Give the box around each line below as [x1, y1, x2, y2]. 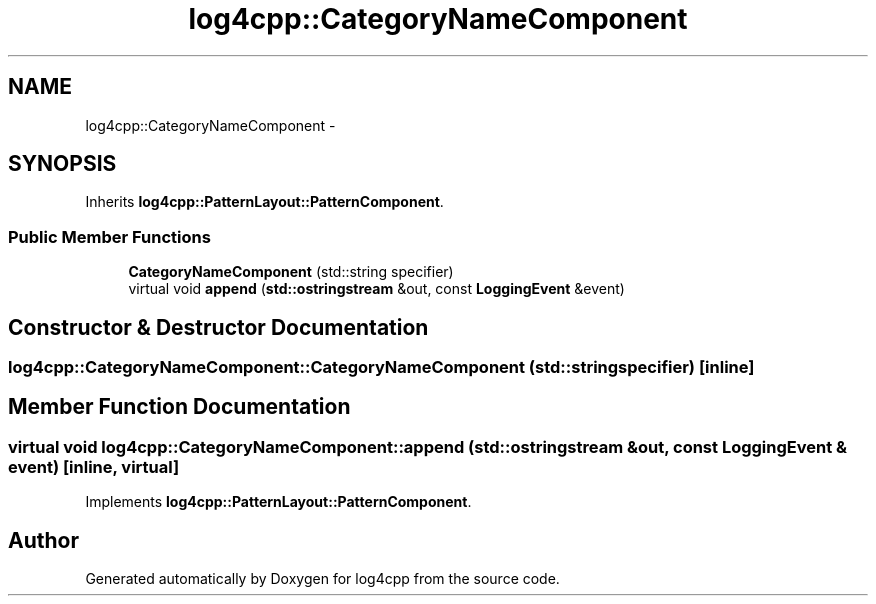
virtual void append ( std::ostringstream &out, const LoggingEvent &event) [128, 280, 625, 298]
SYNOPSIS [8, 151, 117, 177]
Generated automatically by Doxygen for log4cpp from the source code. [85, 570, 560, 588]
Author [8, 527, 79, 553]
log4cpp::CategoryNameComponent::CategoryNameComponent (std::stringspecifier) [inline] [8, 357, 755, 378]
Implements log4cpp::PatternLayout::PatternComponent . [85, 493, 472, 511]
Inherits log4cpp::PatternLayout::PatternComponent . [85, 193, 444, 211]
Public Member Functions [8, 226, 211, 247]
